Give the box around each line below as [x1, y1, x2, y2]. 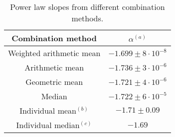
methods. [71, 12, 104, 24]
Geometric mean [25, 76, 83, 87]
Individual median [16, 119, 80, 131]
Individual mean [19, 105, 76, 116]
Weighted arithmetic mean [8, 47, 101, 59]
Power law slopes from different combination [10, 1, 165, 12]
